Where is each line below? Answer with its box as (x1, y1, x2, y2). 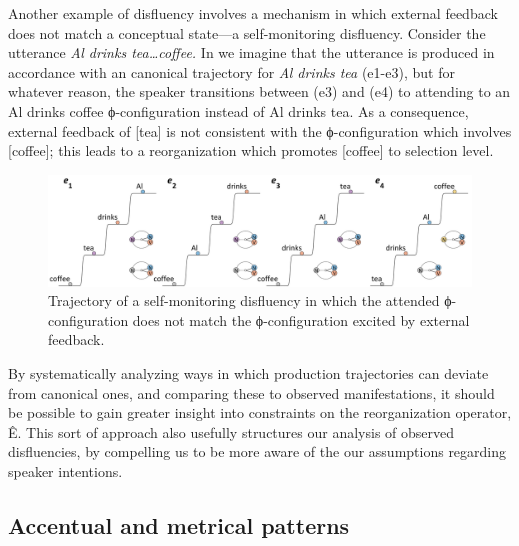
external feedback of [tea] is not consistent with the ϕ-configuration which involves (8, 120, 512, 141)
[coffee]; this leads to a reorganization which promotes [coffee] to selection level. (8, 140, 494, 161)
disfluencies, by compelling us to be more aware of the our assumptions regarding (8, 441, 507, 462)
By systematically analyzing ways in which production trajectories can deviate (8, 362, 489, 383)
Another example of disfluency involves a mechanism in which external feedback (8, 3, 498, 23)
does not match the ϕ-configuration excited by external (132, 309, 470, 330)
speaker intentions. (8, 460, 123, 481)
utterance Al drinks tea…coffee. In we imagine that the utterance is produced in (8, 42, 495, 63)
